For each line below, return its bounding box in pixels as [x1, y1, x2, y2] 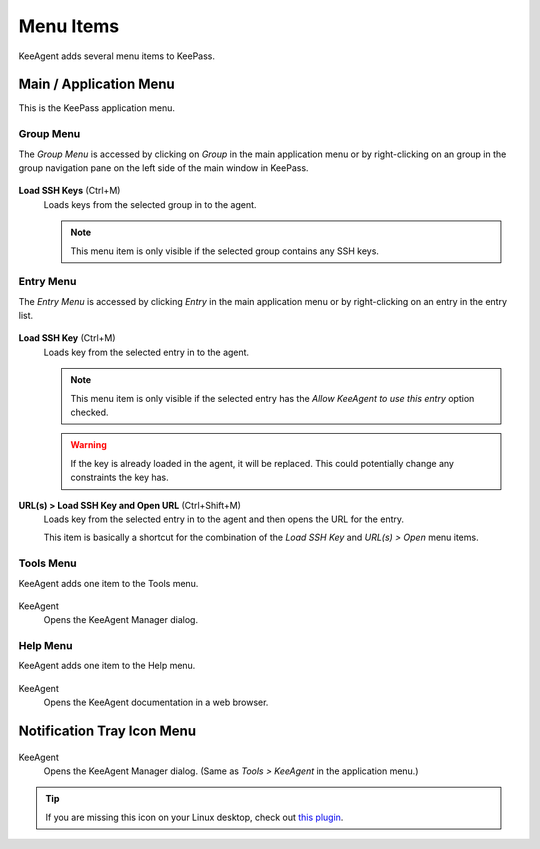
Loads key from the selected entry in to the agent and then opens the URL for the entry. [43, 513, 405, 525]
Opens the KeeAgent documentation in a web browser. [43, 696, 269, 709]
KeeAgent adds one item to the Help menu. [18, 660, 196, 672]
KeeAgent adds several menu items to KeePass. [18, 50, 215, 62]
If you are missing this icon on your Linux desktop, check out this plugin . [45, 811, 344, 823]
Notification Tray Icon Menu [18, 723, 197, 740]
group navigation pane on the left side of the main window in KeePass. [18, 161, 309, 174]
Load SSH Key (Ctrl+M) [18, 332, 116, 344]
